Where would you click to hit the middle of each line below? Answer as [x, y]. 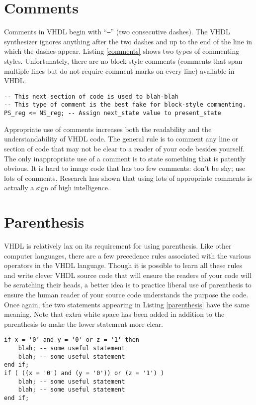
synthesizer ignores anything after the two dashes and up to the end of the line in [128, 41]
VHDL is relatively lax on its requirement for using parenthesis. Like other [118, 246]
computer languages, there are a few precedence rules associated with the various [128, 255]
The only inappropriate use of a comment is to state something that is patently [125, 158]
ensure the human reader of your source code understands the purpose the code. [126, 294]
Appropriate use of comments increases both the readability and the [108, 129]
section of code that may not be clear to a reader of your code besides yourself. [124, 148]
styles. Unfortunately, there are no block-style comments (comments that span [123, 61]
